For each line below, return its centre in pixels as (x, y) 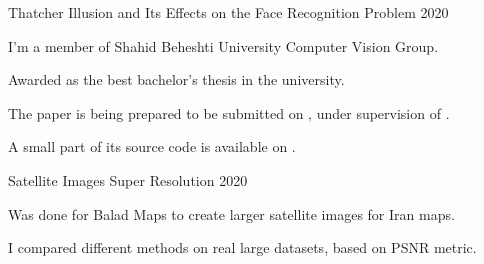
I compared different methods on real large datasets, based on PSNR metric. (242, 247)
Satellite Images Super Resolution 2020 (128, 179)
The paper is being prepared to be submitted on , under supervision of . (229, 112)
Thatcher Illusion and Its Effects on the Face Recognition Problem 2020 (228, 12)
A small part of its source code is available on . (152, 146)
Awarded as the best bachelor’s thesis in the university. (176, 79)
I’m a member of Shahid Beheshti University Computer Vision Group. (223, 45)
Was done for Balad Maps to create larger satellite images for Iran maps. (231, 213)
